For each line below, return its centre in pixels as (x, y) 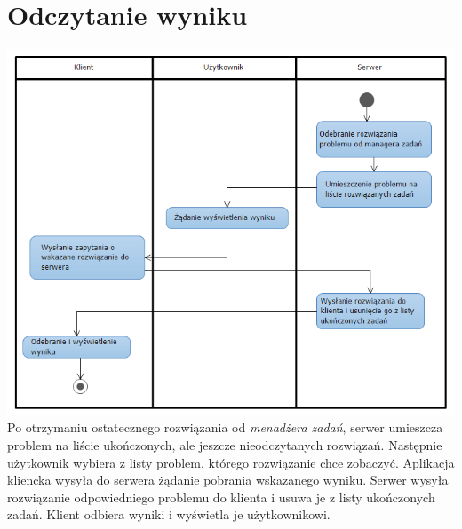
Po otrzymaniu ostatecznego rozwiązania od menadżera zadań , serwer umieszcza (225, 427)
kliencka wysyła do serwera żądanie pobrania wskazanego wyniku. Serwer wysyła (228, 480)
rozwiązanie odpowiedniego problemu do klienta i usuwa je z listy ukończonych (221, 497)
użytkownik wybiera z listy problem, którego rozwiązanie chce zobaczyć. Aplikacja (231, 462)
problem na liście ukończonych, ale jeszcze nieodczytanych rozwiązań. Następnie (225, 444)
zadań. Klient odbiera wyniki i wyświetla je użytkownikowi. (169, 514)
